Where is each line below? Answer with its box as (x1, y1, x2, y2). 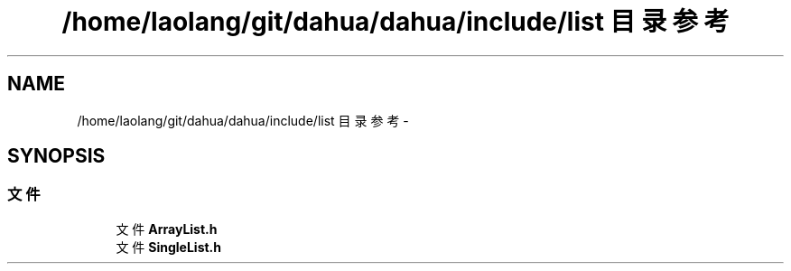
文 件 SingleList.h (116, 238, 221, 255)
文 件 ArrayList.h (116, 220, 218, 237)
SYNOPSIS (7, 145, 106, 168)
